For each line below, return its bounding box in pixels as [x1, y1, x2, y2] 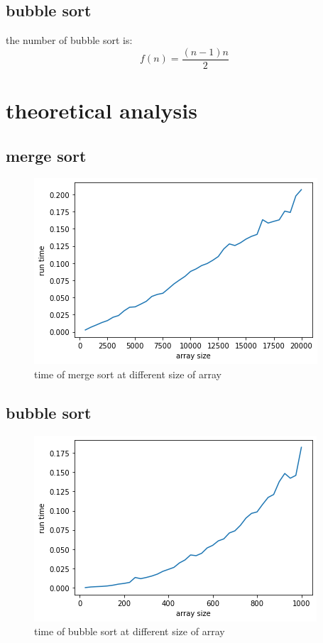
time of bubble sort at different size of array [34, 624, 225, 639]
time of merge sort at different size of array [34, 367, 221, 382]
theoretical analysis [6, 96, 197, 125]
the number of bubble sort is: [6, 33, 133, 48]
